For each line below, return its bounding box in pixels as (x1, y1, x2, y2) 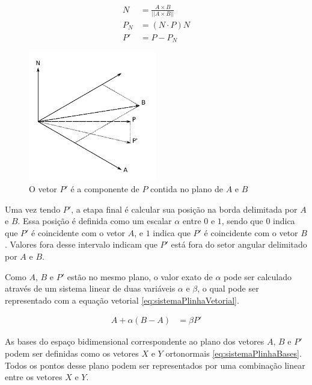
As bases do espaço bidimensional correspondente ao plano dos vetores (5, 335, 265, 348)
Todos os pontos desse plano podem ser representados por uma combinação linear (5, 358, 305, 371)
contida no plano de (150, 182, 223, 195)
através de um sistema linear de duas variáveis (5, 282, 176, 295)
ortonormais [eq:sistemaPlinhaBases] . (165, 346, 302, 359)
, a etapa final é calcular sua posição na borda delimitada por (71, 202, 298, 215)
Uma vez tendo (5, 202, 61, 215)
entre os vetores (5, 371, 63, 383)
